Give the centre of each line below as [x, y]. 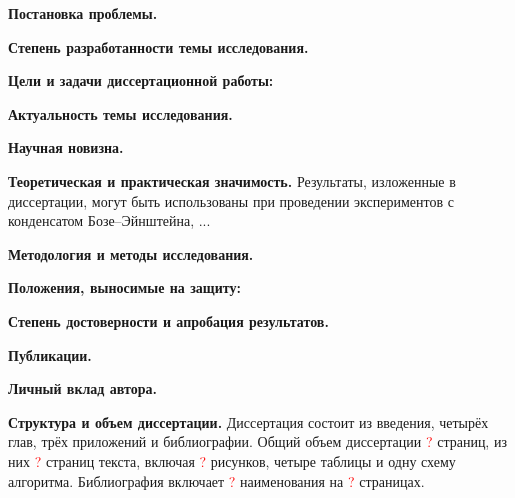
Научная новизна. [66, 147]
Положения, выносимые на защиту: [124, 287]
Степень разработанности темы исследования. [158, 46]
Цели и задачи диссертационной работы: [141, 80]
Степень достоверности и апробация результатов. [168, 320]
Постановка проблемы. [83, 13]
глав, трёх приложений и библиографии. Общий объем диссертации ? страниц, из [257, 441]
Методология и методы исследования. [131, 253]
